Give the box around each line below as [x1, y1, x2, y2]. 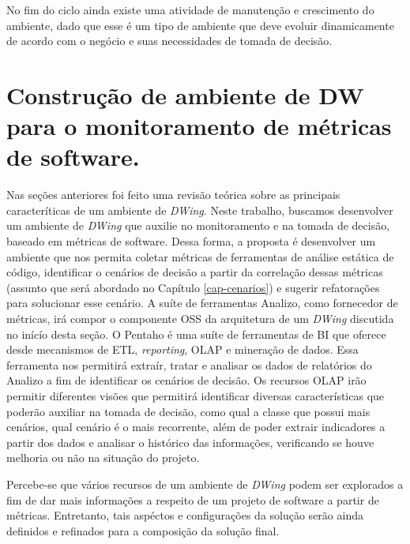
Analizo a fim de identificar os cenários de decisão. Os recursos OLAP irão [6, 372, 367, 388]
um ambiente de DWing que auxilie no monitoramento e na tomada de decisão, [6, 217, 390, 234]
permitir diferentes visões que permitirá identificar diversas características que [6, 388, 385, 403]
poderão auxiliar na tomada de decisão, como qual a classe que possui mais [6, 403, 371, 419]
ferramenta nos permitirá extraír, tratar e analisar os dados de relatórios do [6, 356, 372, 373]
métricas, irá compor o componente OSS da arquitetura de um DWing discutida [6, 310, 394, 327]
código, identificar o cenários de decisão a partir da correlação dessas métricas [6, 264, 383, 280]
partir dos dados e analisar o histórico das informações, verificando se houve [6, 433, 374, 450]
